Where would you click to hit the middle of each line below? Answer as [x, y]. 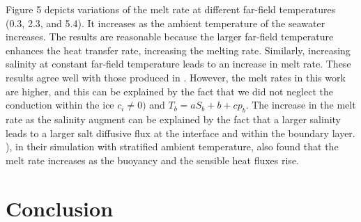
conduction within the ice [60, 105]
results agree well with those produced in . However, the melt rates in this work [176, 77]
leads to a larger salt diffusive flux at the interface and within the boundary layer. [180, 133]
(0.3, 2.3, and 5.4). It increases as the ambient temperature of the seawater [166, 23]
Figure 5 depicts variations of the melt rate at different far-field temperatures [171, 9]
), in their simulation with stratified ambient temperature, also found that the [172, 146]
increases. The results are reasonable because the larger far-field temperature [170, 37]
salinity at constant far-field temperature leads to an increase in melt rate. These [178, 64]
